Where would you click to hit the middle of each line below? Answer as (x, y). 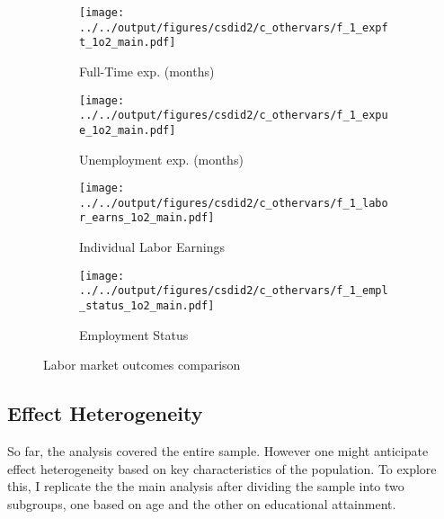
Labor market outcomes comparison (142, 365)
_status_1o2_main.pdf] (147, 306)
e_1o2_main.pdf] (128, 130)
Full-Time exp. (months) (147, 71)
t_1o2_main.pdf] (128, 43)
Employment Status (134, 334)
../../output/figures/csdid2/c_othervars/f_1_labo (234, 203)
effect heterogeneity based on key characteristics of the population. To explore (222, 468)
